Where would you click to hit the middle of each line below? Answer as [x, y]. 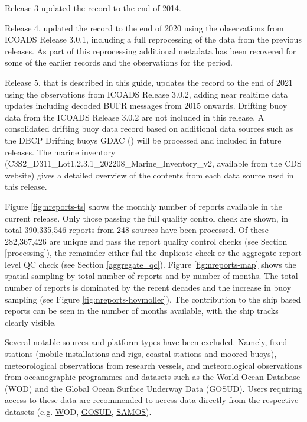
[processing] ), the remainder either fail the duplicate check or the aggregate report [153, 253]
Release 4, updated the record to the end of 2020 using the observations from [144, 27]
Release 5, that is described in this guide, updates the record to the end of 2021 [149, 82]
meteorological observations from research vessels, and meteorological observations [153, 365]
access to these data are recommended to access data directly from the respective [152, 400]
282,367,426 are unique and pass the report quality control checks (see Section [146, 241]
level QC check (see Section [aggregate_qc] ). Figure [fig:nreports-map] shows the [151, 264]
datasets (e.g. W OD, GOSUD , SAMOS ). [78, 411]
